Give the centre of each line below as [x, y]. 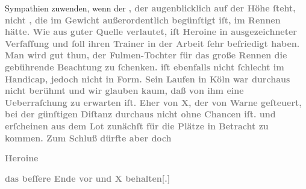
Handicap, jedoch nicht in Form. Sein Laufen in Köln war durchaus [148, 79]
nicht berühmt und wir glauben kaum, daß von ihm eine [124, 91]
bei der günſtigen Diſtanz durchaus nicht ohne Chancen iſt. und [140, 114]
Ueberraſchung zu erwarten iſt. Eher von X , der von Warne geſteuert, [153, 102]
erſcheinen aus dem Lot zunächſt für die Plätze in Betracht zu [137, 125]
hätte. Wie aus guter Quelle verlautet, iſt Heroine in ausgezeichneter [151, 32]
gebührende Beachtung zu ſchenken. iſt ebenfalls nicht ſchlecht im [145, 67]
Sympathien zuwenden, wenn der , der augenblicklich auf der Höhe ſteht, [150, 8]
